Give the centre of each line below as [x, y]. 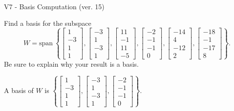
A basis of [19, 90]
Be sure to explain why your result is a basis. [72, 64]
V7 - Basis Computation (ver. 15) [54, 6]
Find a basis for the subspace [48, 23]
